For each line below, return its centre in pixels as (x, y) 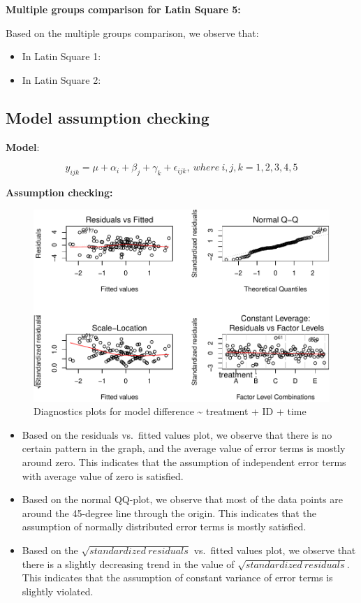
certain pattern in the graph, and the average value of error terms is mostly (184, 448)
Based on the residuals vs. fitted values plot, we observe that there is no (177, 434)
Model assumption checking (108, 117)
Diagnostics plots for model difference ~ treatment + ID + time (170, 411)
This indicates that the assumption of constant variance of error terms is (177, 577)
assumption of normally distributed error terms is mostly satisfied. (164, 526)
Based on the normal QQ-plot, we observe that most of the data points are (182, 499)
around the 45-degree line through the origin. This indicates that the (169, 513)
